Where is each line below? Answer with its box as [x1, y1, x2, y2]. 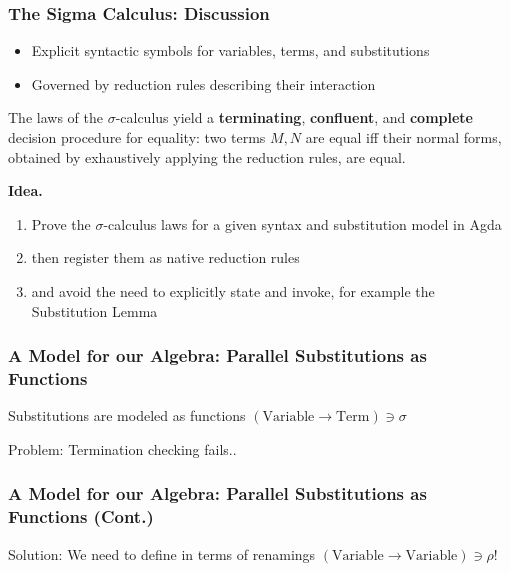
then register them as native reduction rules [31, 247, 300, 268]
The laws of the [8, 107, 103, 128]
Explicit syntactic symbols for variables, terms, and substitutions [31, 40, 430, 61]
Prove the [31, 213, 91, 234]
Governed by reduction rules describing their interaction [31, 73, 376, 94]
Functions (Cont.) [8, 504, 154, 529]
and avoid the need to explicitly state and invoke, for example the [31, 280, 435, 301]
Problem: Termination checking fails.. [8, 438, 237, 459]
